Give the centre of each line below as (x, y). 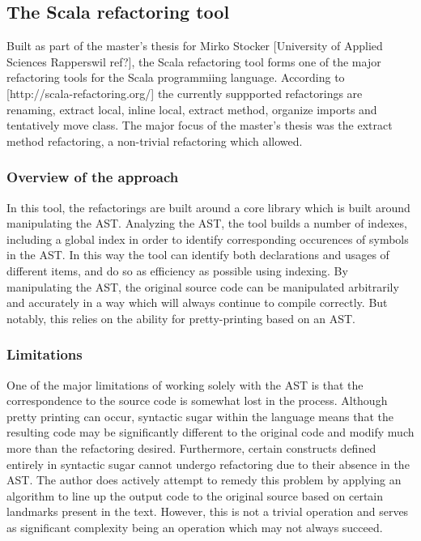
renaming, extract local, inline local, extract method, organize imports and (192, 109)
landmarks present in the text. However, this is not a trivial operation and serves (208, 511)
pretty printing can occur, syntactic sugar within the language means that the (200, 416)
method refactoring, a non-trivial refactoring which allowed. (155, 141)
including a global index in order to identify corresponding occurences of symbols (208, 239)
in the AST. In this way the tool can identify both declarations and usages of (198, 255)
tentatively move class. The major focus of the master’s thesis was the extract (200, 125)
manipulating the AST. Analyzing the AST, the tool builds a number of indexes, (207, 223)
